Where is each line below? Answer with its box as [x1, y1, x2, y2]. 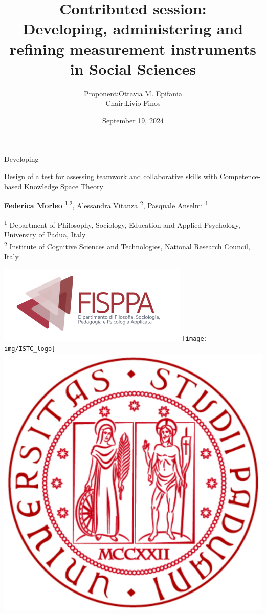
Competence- [219, 171, 261, 182]
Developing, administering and [23, 18, 243, 39]
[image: [182, 335, 208, 343]
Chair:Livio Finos [105, 98, 161, 108]
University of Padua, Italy [4, 229, 86, 239]
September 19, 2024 [102, 115, 164, 125]
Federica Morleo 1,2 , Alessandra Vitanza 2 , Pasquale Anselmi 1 [4, 199, 208, 210]
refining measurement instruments [9, 38, 257, 59]
